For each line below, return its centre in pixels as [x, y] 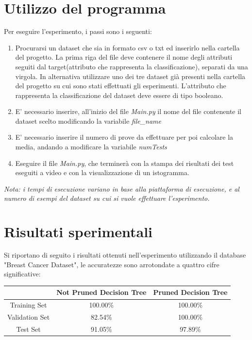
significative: [22, 274]
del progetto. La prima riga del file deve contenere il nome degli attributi [124, 57]
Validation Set [29, 317]
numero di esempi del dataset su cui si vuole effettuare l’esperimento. [107, 198]
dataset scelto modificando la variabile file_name [88, 121]
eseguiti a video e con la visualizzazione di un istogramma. [102, 172]
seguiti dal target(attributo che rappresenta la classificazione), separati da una [132, 66]
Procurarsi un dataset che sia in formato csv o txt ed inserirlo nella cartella [127, 47]
